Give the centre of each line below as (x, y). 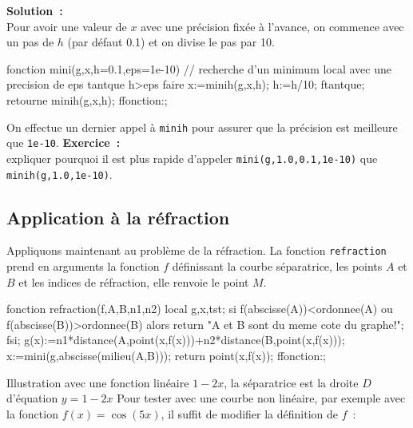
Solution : (35, 10)
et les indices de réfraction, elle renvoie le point (134, 281)
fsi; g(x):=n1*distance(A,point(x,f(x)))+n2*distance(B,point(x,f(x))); (176, 340)
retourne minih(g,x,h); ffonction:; (87, 99)
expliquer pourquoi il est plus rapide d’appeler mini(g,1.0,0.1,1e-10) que (192, 158)
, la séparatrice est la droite (291, 382)
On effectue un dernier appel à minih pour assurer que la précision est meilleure (202, 127)
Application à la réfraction (118, 217)
